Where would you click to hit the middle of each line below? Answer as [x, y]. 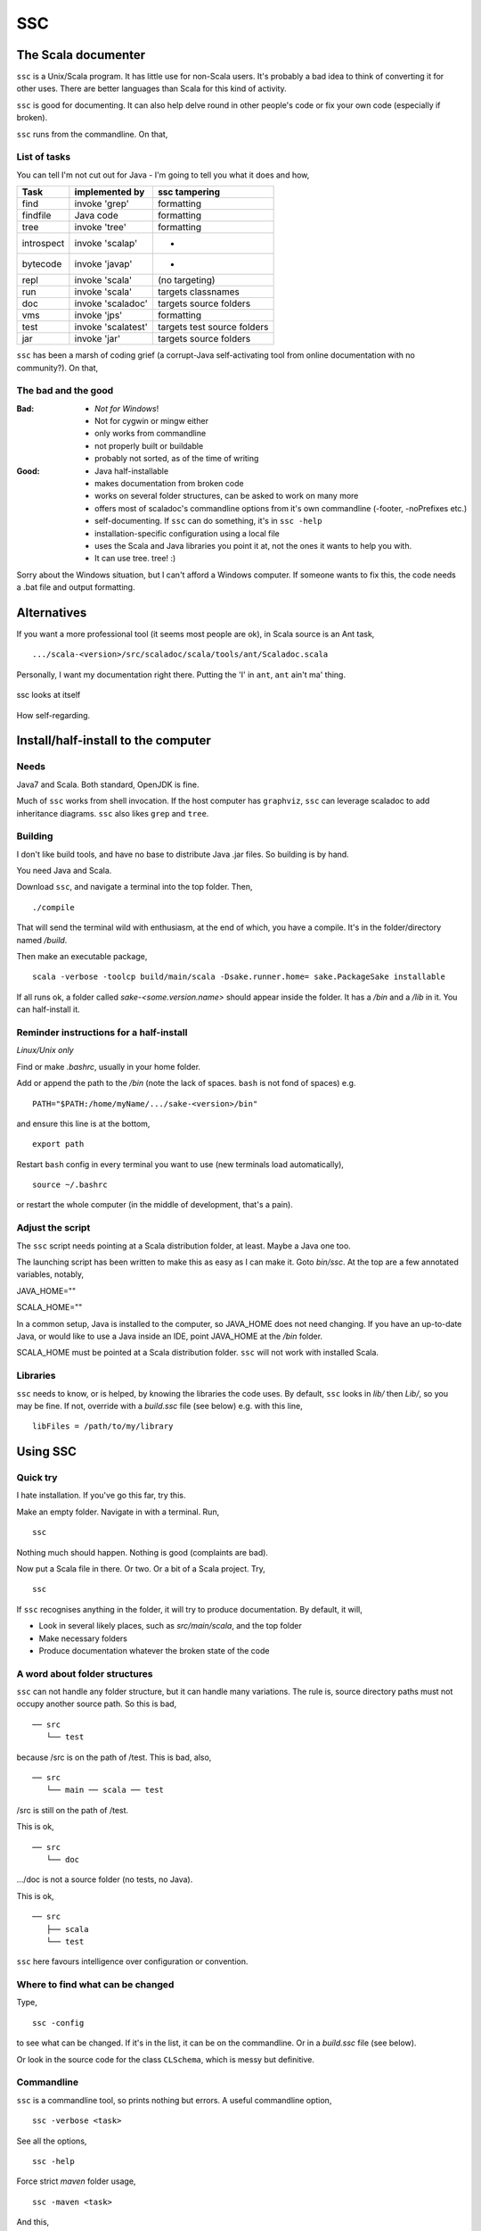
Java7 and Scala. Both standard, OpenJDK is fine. [108, 784]
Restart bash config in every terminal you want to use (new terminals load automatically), [180, 1164]
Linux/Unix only [45, 1050]
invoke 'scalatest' [111, 328]
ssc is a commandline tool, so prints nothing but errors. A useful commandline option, [174, 2100]
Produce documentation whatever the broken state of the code [154, 1650]
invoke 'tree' [100, 228]
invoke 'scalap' [106, 244]
